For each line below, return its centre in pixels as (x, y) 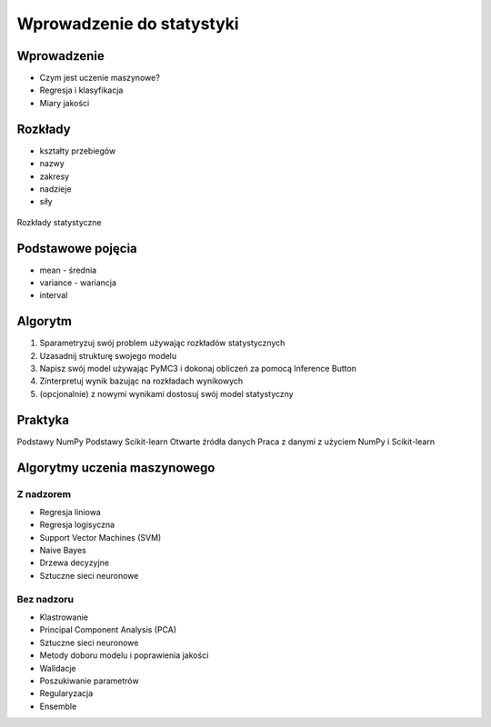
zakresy (55, 176)
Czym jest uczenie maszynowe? (100, 78)
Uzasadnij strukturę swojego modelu (108, 355)
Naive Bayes (63, 551)
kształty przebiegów (78, 151)
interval (54, 295)
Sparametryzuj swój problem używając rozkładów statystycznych (162, 343)
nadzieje (55, 189)
